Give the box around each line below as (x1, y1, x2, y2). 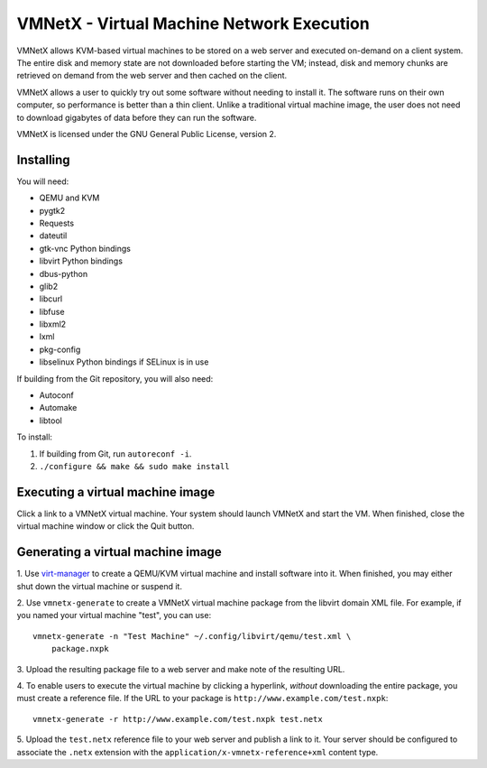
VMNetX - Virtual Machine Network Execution (16, 14, 370, 33)
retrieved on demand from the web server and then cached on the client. (16, 70, 288, 81)
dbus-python (39, 268, 88, 279)
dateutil (39, 230, 68, 241)
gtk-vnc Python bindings (39, 243, 131, 254)
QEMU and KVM (39, 192, 100, 203)
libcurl (39, 293, 63, 304)
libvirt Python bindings (39, 255, 124, 266)
